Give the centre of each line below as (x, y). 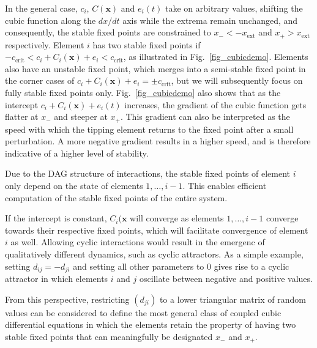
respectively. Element (45, 44)
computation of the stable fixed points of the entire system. (116, 197)
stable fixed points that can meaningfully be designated (109, 336)
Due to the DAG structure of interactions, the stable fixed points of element (148, 173)
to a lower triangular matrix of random (233, 299)
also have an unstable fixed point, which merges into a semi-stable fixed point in (155, 68)
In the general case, (41, 8)
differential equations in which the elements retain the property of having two (151, 324)
